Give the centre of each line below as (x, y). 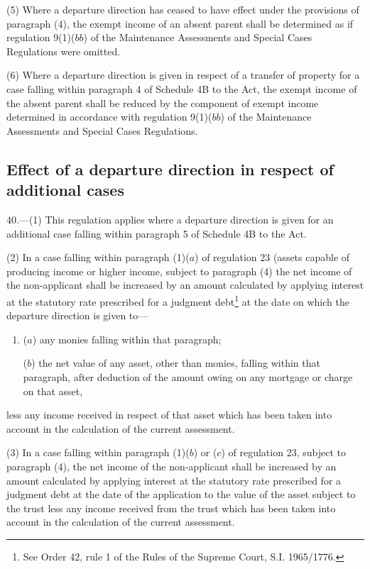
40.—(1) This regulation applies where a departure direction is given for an (170, 219)
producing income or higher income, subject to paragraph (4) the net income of (179, 271)
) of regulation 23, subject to (283, 452)
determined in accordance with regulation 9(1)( (109, 117)
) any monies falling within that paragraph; (127, 339)
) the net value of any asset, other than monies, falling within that (176, 363)
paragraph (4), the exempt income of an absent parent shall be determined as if (180, 23)
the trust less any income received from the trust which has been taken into (171, 508)
